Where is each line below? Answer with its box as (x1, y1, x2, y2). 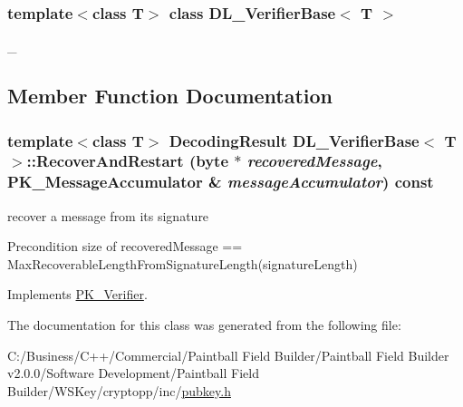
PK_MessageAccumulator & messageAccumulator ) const (7, 170, 434, 193)
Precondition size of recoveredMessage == (7, 237, 243, 256)
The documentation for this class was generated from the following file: (7, 315, 401, 334)
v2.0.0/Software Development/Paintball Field (7, 363, 259, 383)
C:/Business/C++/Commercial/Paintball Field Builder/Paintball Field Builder (7, 345, 449, 364)
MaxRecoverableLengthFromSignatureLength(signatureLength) (7, 254, 358, 273)
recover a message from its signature (7, 206, 209, 225)
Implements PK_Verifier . (7, 285, 148, 304)
